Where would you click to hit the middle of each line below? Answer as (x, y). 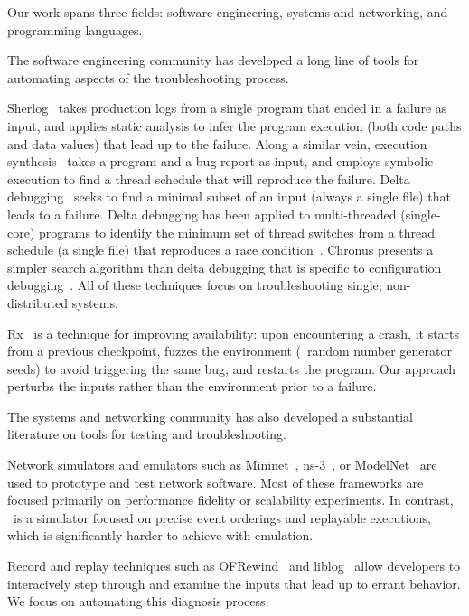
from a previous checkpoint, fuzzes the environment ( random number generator (230, 351)
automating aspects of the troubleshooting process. (148, 77)
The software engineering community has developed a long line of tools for (213, 60)
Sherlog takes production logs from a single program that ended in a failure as (227, 108)
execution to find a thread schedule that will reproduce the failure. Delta (209, 178)
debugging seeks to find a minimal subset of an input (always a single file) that (229, 196)
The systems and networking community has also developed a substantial (210, 416)
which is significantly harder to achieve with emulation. (160, 535)
